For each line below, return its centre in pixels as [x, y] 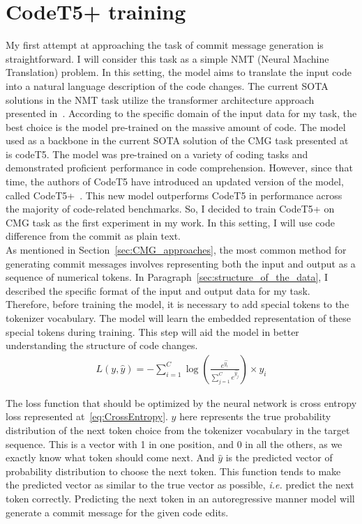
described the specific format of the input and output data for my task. [158, 290]
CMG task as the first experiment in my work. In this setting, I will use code [170, 222]
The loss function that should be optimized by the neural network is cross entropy [181, 402]
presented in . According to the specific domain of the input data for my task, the [181, 113]
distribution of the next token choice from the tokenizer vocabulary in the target [178, 430]
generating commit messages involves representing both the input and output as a [181, 263]
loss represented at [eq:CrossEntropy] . [87, 416]
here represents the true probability [255, 416]
